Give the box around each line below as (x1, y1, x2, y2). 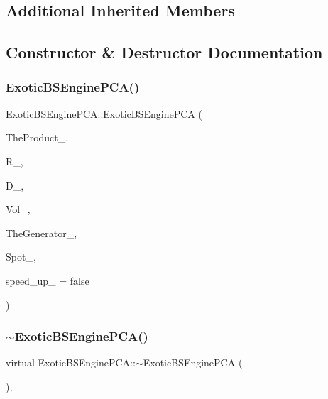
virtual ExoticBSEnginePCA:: (6, 355, 136, 370)
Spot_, (6, 249, 36, 264)
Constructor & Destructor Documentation (6, 41, 323, 63)
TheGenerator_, (6, 225, 77, 240)
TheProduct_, (6, 130, 69, 145)
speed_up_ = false (6, 273, 89, 288)
